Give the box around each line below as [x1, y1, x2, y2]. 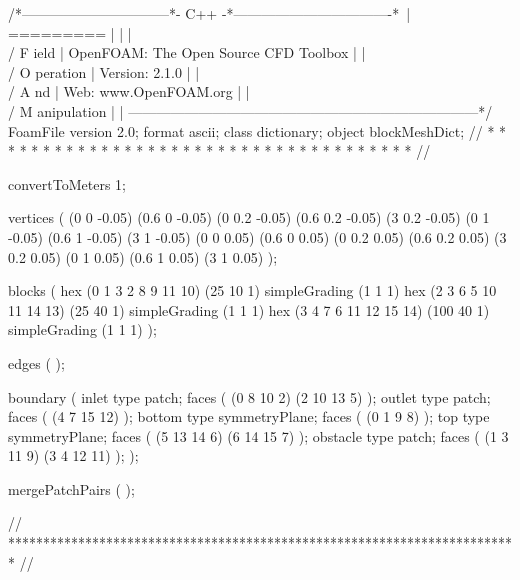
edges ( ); [8, 352, 65, 373]
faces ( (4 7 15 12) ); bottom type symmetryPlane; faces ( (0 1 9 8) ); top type [8, 406, 490, 427]
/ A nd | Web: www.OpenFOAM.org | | [8, 81, 250, 102]
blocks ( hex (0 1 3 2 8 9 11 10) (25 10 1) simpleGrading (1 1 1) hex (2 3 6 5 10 [8, 280, 497, 301]
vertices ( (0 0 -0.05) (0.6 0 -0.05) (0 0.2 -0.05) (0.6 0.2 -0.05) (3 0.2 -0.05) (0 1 [8, 207, 490, 228]
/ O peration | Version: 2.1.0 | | [8, 61, 200, 82]
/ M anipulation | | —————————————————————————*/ [8, 100, 493, 121]
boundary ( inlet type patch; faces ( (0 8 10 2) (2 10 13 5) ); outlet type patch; [8, 386, 491, 407]
